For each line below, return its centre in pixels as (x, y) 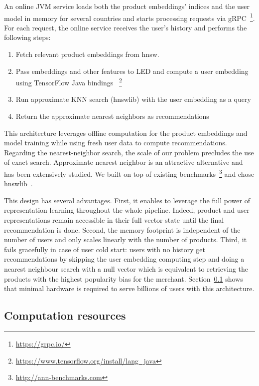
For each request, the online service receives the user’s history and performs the (126, 27)
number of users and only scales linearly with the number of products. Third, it (126, 239)
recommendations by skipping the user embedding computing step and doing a (124, 259)
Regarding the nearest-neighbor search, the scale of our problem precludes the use (129, 152)
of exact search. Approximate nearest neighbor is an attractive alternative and (124, 162)
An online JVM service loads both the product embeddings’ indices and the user (127, 6)
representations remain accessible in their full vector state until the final (114, 220)
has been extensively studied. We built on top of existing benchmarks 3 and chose (129, 173)
